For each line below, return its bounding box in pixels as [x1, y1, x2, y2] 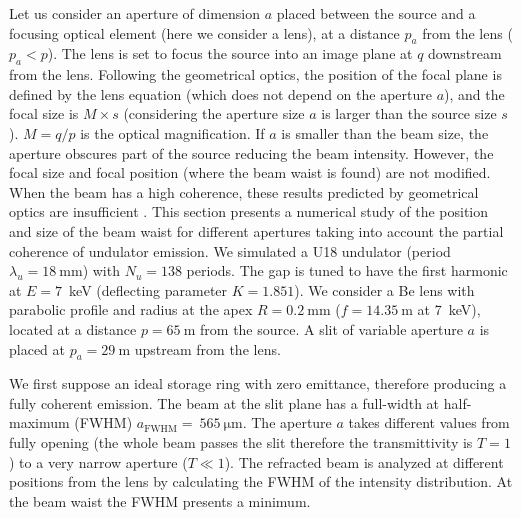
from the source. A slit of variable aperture [200, 318, 463, 339]
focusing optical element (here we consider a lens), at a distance [9, 22, 400, 43]
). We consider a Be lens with [294, 279, 475, 300]
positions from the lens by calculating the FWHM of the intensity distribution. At [9, 471, 513, 492]
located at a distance [9, 318, 137, 339]
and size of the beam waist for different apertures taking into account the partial [9, 220, 504, 241]
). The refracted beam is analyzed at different [224, 451, 504, 472]
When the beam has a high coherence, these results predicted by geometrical [9, 181, 479, 202]
